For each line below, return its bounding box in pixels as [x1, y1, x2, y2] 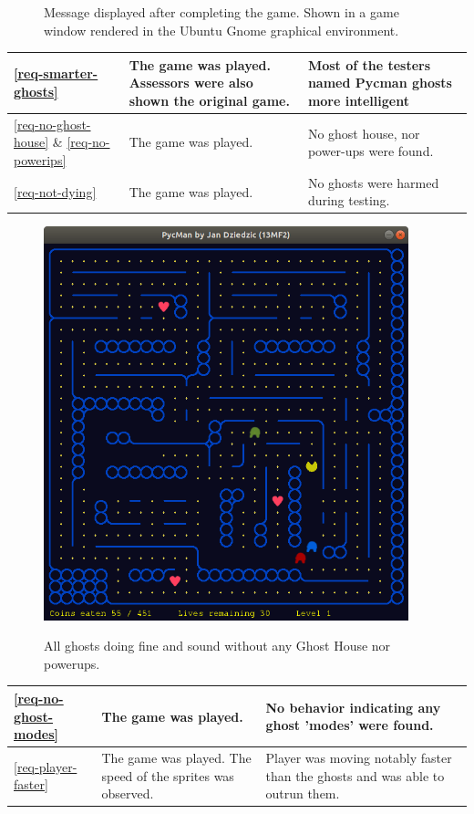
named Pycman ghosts [307, 73, 452, 92]
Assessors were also [129, 73, 253, 92]
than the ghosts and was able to [265, 766, 445, 785]
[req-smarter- [14, 64, 98, 83]
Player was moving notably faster [265, 748, 452, 767]
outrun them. [265, 784, 340, 803]
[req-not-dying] [14, 182, 97, 201]
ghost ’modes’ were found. [265, 715, 434, 735]
